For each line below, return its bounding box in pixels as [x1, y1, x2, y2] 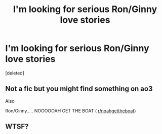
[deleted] [5, 70, 24, 76]
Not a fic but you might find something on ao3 [5, 85, 153, 93]
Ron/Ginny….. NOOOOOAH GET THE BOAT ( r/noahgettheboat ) [5, 107, 136, 114]
